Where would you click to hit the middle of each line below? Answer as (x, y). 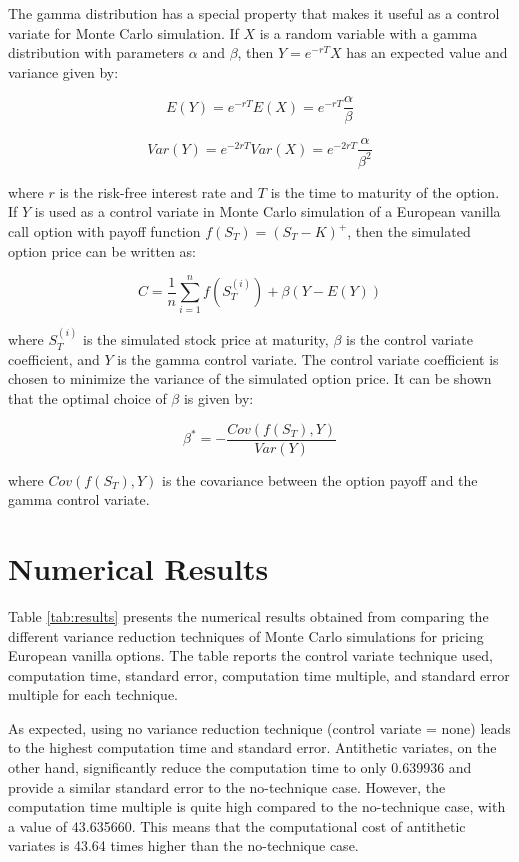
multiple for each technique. (93, 694)
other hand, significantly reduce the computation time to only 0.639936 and (240, 767)
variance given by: (63, 71)
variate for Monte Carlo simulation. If (123, 32)
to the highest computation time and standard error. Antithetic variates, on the (252, 747)
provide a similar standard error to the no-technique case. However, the (227, 786)
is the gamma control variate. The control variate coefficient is (308, 358)
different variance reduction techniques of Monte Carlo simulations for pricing (246, 635)
